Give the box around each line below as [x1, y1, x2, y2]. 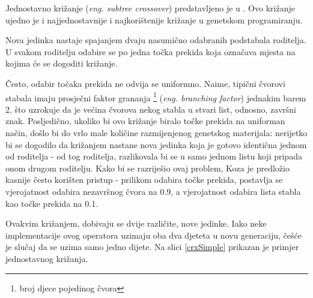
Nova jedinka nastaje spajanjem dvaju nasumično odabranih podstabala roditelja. [5, 34, 306, 46]
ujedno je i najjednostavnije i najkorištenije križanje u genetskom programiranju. [5, 13, 303, 26]
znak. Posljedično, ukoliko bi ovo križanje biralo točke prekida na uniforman [5, 115, 285, 127]
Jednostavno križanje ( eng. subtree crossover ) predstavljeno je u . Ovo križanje [5, 2, 295, 14]
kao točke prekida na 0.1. [5, 197, 99, 209]
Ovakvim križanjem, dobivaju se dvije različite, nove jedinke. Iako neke [5, 217, 267, 230]
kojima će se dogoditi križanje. [5, 57, 118, 70]
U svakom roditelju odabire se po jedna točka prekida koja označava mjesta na [5, 45, 296, 58]
